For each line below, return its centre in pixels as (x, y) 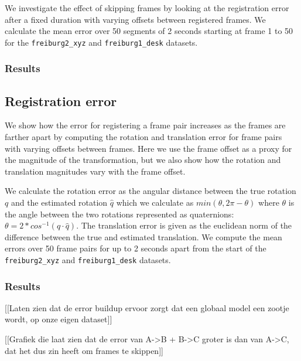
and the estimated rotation (59, 202)
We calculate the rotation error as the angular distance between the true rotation (150, 191)
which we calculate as (155, 202)
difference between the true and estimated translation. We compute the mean (143, 236)
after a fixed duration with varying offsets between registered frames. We (135, 19)
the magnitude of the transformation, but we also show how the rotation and (143, 160)
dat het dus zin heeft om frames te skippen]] (84, 350)
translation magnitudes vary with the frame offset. (95, 171)
